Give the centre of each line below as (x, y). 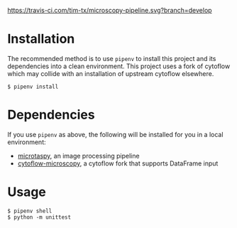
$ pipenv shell (30, 211)
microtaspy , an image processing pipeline (78, 156)
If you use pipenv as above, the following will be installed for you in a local (115, 134)
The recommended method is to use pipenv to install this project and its (112, 58)
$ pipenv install (33, 87)
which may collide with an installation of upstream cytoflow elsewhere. (111, 73)
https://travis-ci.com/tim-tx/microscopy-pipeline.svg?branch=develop (110, 10)
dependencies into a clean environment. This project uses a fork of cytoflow (119, 66)
